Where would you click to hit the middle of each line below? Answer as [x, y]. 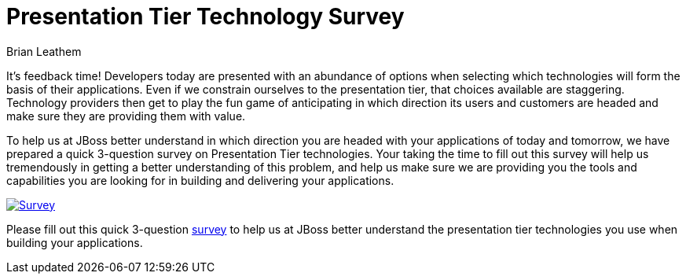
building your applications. [75, 242]
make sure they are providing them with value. [126, 116]
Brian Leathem [44, 51]
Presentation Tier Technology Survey [205, 17]
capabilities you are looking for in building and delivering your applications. [200, 180]
